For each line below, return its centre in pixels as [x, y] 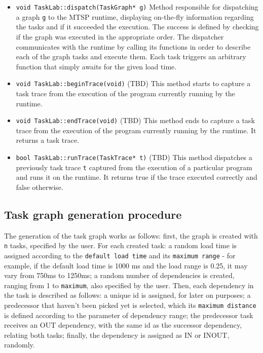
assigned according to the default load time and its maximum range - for [120, 255]
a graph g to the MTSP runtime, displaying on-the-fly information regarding [135, 16]
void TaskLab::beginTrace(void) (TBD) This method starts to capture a [133, 83]
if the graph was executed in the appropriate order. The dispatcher [120, 36]
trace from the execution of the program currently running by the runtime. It [136, 130]
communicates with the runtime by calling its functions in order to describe [133, 46]
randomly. [20, 345]
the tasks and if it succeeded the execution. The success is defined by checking [137, 27]
